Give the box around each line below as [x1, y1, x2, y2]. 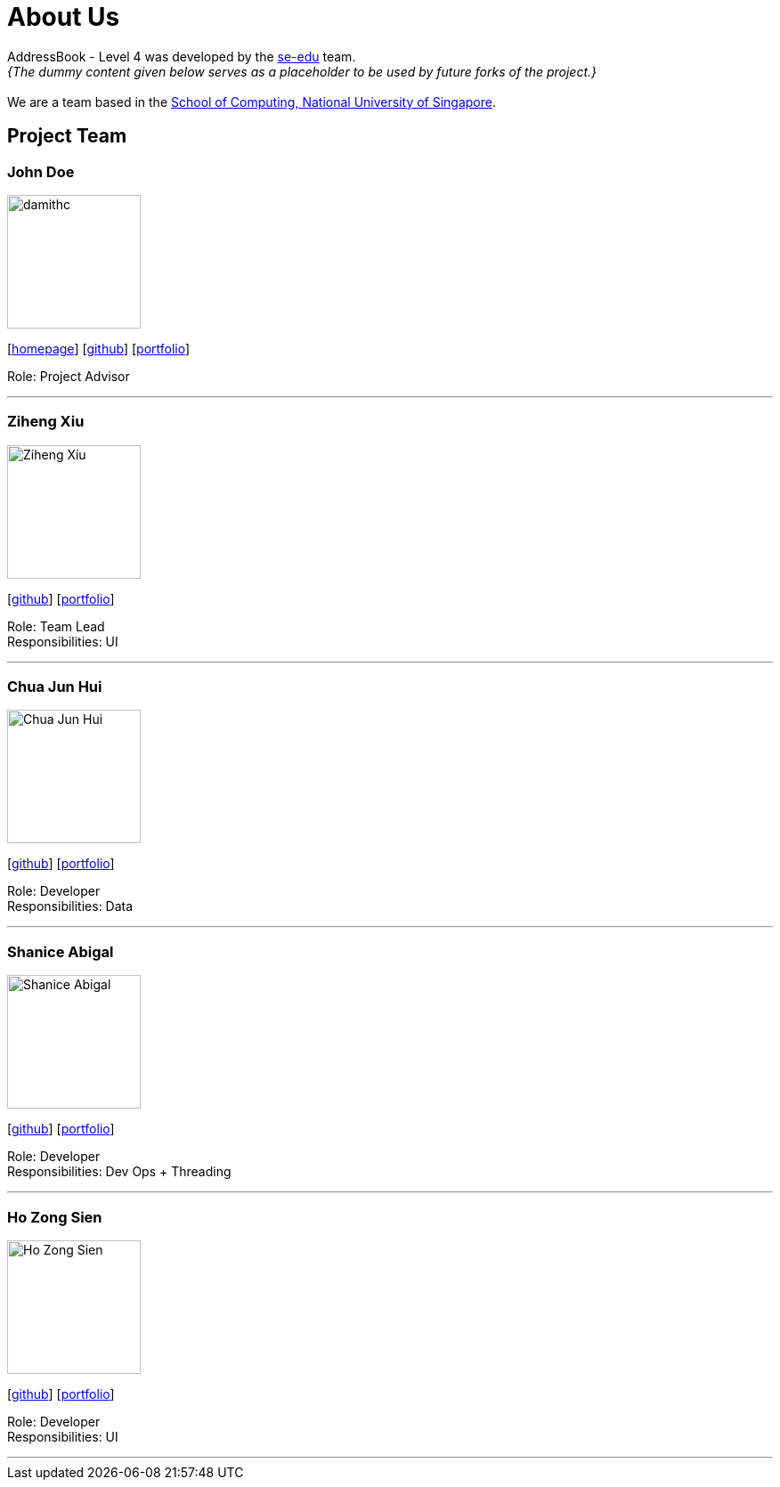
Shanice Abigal [7, 942, 114, 961]
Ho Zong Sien [7, 1207, 102, 1226]
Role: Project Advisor [7, 368, 130, 384]
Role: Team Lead [7, 618, 105, 634]
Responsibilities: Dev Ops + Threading [7, 1164, 232, 1180]
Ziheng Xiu [7, 412, 85, 431]
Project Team [7, 125, 127, 148]
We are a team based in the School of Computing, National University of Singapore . [7, 93, 497, 110]
